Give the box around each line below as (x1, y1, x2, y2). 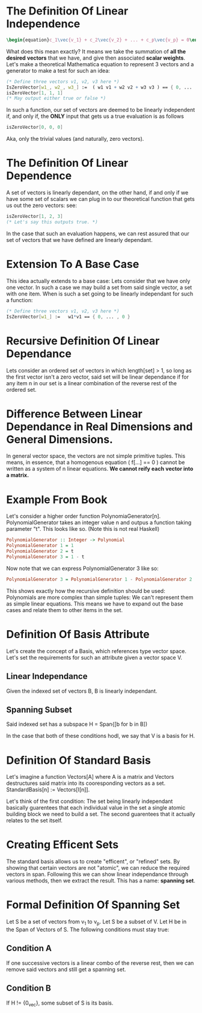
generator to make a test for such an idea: (6, 67, 110, 74)
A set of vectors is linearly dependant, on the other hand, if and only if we (6, 189, 189, 196)
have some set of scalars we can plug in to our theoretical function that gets (6, 196, 195, 203)
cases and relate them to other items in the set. (6, 606, 123, 613)
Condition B (6, 983, 51, 994)
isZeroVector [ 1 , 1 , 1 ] (6, 90, 63, 96)
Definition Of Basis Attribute (6, 627, 150, 641)
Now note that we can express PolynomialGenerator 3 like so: (6, 565, 159, 572)
